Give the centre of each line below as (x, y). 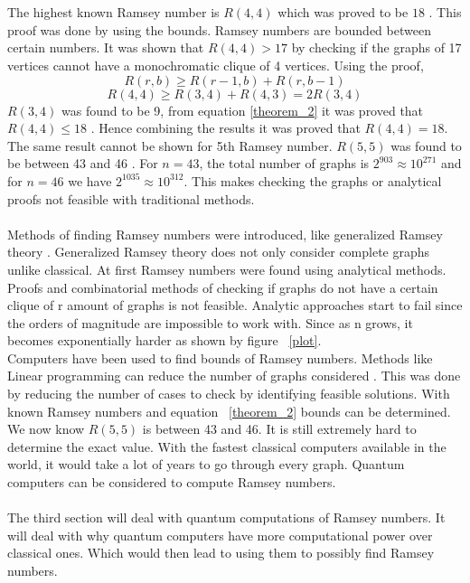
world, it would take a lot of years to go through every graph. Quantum (206, 464)
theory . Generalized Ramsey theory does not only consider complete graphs (219, 252)
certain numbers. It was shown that (106, 47)
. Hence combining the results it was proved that (226, 128)
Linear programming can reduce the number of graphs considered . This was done (234, 376)
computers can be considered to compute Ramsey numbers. (172, 482)
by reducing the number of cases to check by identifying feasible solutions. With (229, 394)
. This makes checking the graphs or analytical (313, 180)
